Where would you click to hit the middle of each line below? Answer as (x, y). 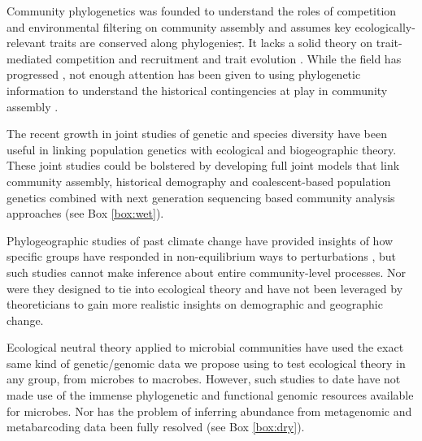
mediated (29, 58)
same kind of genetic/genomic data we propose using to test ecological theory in (206, 363)
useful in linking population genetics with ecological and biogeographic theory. (202, 149)
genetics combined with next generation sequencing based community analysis (201, 197)
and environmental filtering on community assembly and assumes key (179, 26)
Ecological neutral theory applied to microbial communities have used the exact (205, 347)
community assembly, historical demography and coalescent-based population (199, 181)
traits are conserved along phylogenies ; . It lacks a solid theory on (211, 43)
